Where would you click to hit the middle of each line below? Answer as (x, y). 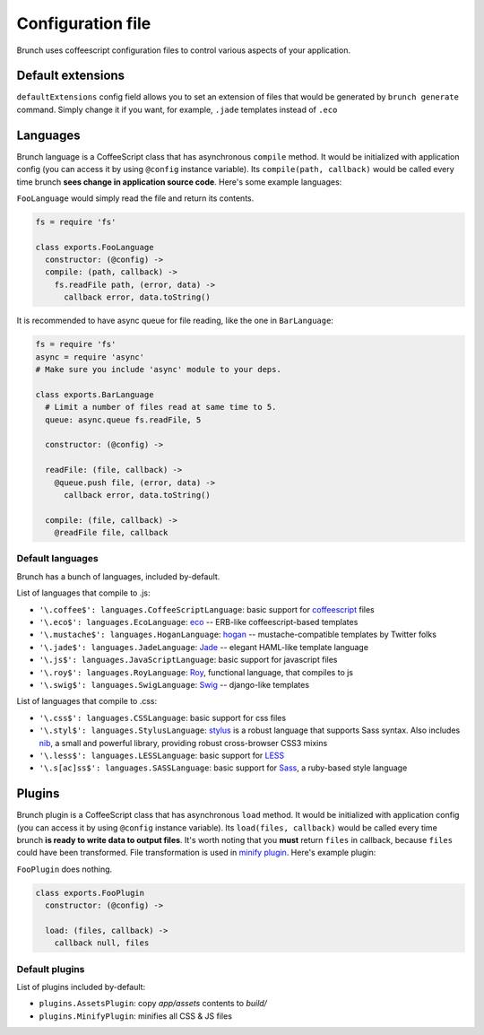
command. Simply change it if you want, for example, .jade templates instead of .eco (177, 109)
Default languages (57, 559)
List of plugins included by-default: (81, 987)
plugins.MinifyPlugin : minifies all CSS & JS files (136, 1016)
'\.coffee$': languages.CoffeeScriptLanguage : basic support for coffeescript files (207, 609)
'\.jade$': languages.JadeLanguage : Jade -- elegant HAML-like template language (204, 647)
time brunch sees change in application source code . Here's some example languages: (179, 182)
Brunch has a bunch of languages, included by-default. (118, 576)
